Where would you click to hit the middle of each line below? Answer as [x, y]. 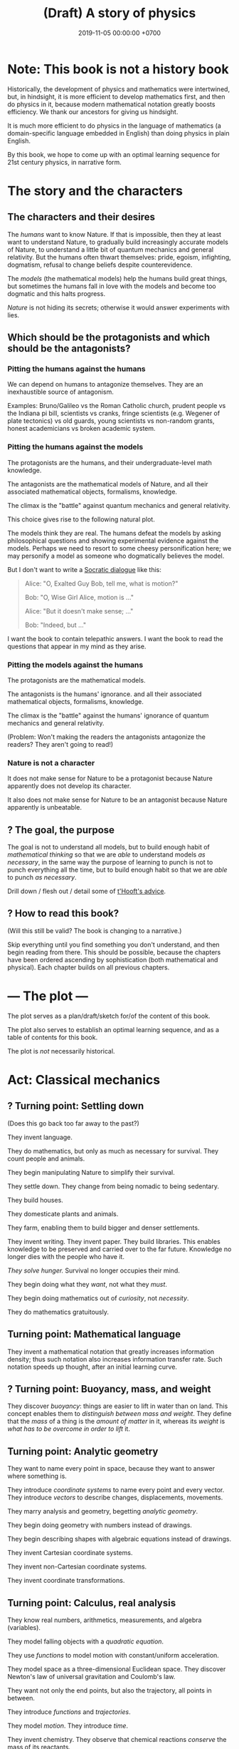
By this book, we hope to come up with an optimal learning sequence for [114, 154]
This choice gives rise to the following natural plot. [81, 519]
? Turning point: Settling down [76, 1106]
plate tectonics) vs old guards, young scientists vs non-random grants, [111, 421]
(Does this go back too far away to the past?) [74, 1123]
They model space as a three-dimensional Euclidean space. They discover [117, 1669]
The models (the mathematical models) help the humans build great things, [117, 278]
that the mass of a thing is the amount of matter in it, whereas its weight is [116, 1422]
